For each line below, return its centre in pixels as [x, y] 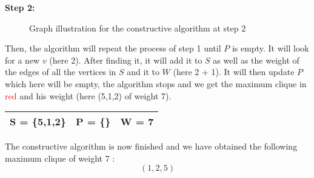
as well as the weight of [256, 60]
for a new [22, 60]
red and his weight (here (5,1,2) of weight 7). [88, 95]
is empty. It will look [270, 48]
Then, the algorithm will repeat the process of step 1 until [113, 48]
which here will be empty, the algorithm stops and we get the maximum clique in [156, 83]
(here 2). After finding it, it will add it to [126, 60]
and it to [143, 72]
